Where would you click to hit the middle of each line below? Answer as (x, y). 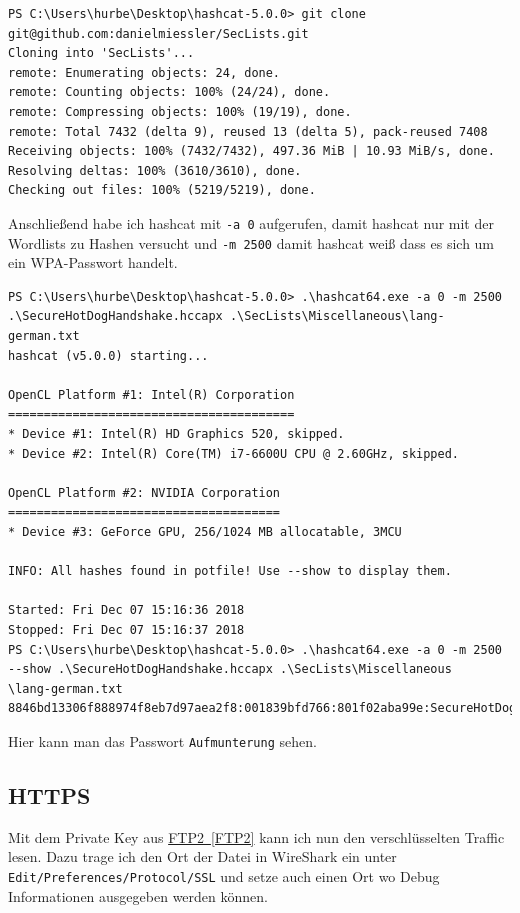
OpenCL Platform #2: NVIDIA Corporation (144, 492)
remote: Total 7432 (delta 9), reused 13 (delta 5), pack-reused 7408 (248, 131)
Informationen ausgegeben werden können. (138, 895)
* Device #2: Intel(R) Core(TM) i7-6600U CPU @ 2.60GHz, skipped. (234, 453)
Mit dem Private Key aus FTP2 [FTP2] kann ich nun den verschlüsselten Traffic (256, 836)
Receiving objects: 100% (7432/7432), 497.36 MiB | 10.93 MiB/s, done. (251, 151)
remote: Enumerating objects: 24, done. (144, 72)
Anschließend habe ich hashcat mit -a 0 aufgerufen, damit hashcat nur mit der (251, 222)
